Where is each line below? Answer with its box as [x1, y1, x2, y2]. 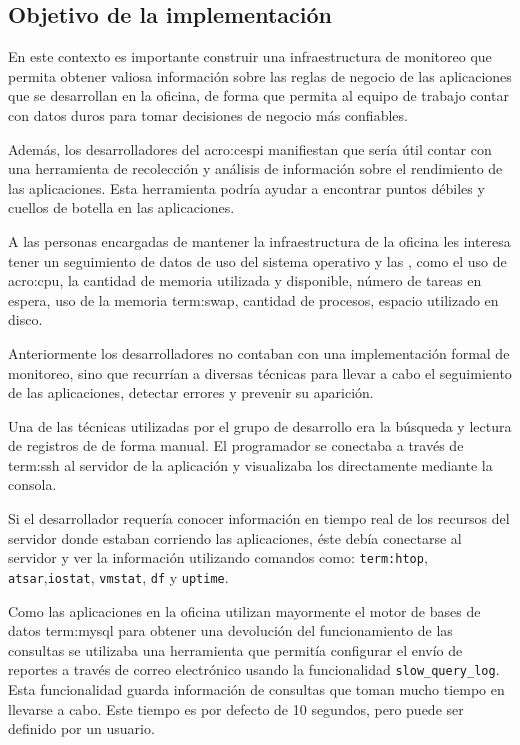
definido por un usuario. [8, 718, 155, 739]
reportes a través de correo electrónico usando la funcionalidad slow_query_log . [8, 659, 500, 680]
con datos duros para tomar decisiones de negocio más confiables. [8, 104, 408, 125]
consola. [8, 474, 57, 495]
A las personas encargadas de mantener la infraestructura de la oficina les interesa [8, 230, 511, 251]
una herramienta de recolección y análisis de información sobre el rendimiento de [8, 158, 503, 179]
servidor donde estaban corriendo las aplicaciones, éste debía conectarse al [8, 527, 462, 548]
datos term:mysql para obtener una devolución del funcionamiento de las [8, 620, 453, 641]
